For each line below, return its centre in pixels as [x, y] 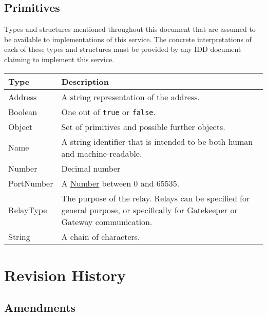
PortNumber [31, 183]
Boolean [23, 111]
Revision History [65, 275]
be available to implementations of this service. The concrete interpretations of [128, 39]
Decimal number [91, 168]
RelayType [28, 210]
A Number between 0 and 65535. [120, 183]
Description [85, 81]
